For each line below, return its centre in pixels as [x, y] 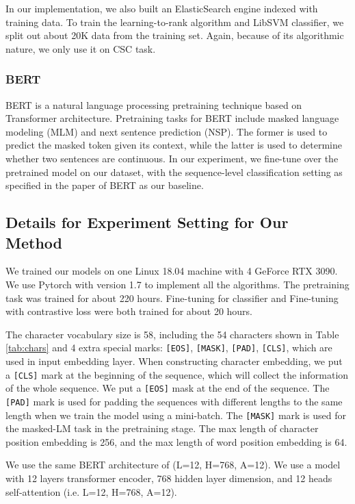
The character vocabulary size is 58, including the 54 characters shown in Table [172, 334]
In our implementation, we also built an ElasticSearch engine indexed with [162, 8]
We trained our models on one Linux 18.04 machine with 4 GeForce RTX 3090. [172, 271]
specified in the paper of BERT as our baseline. [105, 185]
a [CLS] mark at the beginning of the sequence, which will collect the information [177, 374]
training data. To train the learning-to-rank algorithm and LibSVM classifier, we [175, 22]
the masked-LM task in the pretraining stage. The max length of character [162, 428]
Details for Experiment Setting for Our [147, 222]
